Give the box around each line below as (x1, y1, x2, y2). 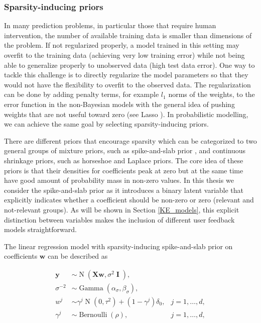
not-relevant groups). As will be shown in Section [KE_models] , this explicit (4, 204, 239, 214)
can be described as (48, 251, 108, 261)
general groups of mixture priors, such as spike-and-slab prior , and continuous (4, 145, 246, 156)
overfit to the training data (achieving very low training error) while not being (4, 50, 245, 60)
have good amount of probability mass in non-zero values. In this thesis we (4, 175, 234, 185)
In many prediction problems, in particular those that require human (4, 20, 216, 31)
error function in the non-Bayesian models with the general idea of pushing (4, 98, 235, 109)
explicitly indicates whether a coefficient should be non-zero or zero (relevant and (4, 194, 254, 205)
